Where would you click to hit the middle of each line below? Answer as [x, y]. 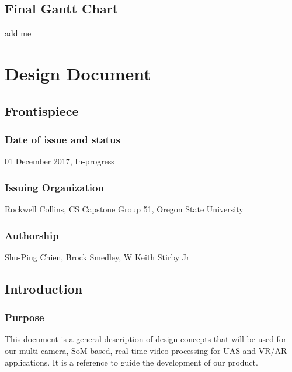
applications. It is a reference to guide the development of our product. [131, 362]
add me [18, 33]
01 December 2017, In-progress [60, 161]
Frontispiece [42, 110]
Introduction [44, 288]
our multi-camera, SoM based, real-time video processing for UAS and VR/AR [146, 350]
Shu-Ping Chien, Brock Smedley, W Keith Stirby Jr [97, 256]
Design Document [78, 73]
